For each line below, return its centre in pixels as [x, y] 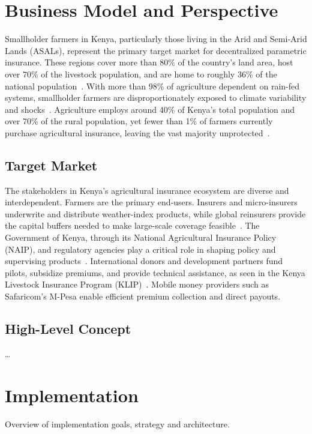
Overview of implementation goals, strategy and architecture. [117, 423]
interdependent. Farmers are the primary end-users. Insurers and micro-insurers [151, 202]
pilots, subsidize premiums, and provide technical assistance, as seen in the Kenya [155, 272]
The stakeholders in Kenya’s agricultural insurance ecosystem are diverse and [147, 190]
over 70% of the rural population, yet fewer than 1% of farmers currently [139, 121]
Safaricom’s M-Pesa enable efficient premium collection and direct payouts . [143, 296]
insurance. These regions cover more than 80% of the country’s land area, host [149, 62]
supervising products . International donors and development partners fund [144, 261]
